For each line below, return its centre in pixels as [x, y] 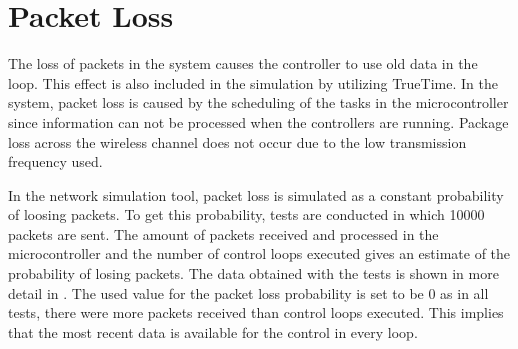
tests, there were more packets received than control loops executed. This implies [256, 312]
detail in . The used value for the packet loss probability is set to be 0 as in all [248, 292]
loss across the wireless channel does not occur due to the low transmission [237, 141]
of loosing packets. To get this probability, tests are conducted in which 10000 [246, 214]
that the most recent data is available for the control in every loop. [213, 331]
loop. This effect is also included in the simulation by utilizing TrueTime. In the [253, 82]
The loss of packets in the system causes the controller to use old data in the [243, 63]
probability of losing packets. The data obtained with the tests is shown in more [253, 273]
